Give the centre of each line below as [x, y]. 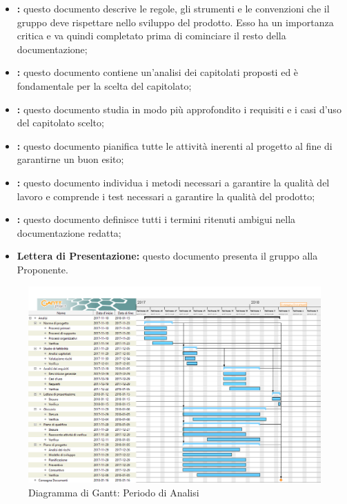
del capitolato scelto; [60, 123]
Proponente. [42, 269]
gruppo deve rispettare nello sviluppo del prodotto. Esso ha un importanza [175, 22]
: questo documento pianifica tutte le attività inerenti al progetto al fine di [175, 145]
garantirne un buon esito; [70, 159]
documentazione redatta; [69, 232]
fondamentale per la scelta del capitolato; [104, 85]
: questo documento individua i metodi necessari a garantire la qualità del [173, 182]
